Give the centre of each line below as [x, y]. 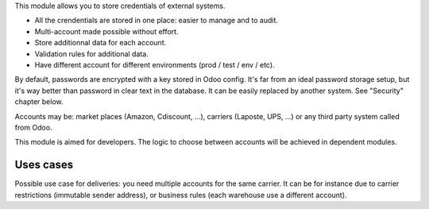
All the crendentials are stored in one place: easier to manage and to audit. [156, 21]
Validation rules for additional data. [91, 54]
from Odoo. [33, 127]
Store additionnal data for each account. [100, 43]
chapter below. [39, 102]
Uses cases [44, 165]
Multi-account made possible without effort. [106, 31]
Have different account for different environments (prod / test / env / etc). [155, 64]
